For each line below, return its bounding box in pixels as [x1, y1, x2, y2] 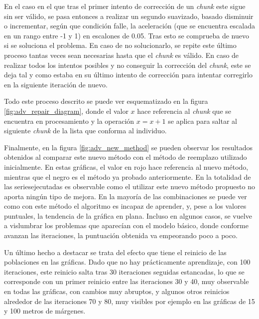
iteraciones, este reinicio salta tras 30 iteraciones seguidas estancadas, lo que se [4, 266, 245, 277]
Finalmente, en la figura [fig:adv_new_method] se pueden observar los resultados [4, 142, 253, 152]
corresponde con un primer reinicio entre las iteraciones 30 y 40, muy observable [4, 276, 249, 287]
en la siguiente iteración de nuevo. [4, 79, 108, 89]
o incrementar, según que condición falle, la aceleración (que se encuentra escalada [4, 20, 255, 31]
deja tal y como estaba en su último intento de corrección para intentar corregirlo [4, 69, 253, 80]
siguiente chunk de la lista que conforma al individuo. [4, 125, 167, 136]
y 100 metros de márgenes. [4, 306, 86, 316]
